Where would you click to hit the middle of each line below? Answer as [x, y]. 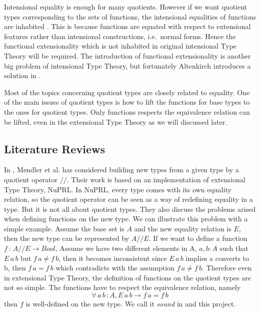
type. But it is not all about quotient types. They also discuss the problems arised [130, 209]
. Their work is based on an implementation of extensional [156, 179]
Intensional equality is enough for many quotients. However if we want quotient [126, 7]
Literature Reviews [54, 148]
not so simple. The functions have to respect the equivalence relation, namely [122, 287]
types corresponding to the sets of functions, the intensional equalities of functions [130, 16]
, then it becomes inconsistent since [113, 258]
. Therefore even [227, 268]
